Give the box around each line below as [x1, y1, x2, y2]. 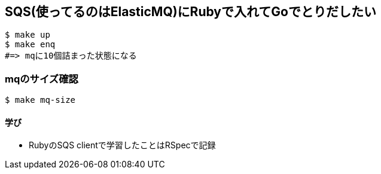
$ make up [5, 30, 50, 40]
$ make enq [5, 39, 56, 50]
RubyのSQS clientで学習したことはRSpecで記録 [29, 140, 216, 151]
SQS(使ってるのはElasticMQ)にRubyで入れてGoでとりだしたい [5, 4, 376, 19]
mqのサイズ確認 [5, 72, 78, 85]
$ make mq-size [5, 95, 76, 105]
